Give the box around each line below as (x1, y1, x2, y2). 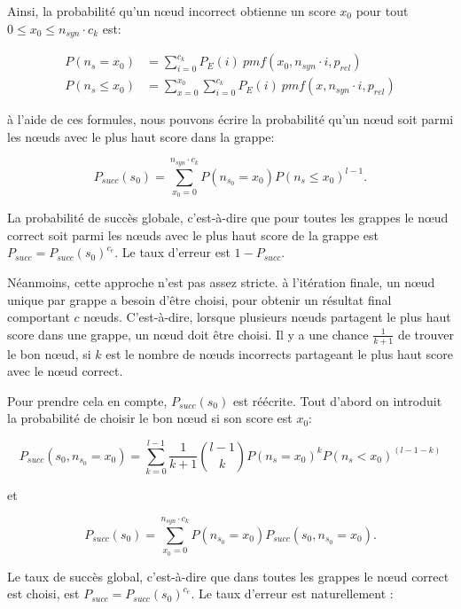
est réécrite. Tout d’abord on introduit (232, 391, 442, 410)
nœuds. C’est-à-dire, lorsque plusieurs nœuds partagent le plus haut (83, 308, 451, 326)
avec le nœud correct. (7, 362, 123, 380)
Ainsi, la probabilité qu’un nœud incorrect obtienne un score (7, 2, 336, 20)
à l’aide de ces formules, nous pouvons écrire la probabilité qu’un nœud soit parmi (7, 110, 454, 129)
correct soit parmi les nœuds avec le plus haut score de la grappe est (7, 225, 379, 244)
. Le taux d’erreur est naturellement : (191, 584, 394, 603)
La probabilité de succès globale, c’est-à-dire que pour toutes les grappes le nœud (7, 208, 449, 227)
